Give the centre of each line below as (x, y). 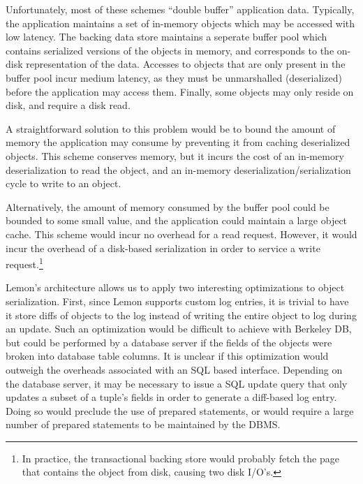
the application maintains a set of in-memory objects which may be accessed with (180, 23)
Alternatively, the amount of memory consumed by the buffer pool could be (168, 206)
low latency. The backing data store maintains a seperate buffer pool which (166, 37)
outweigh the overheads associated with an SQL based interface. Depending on (174, 369)
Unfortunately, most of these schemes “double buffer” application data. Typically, (180, 9)
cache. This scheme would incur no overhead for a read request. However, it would (181, 234)
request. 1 (24, 263)
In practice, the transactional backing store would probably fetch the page (180, 458)
